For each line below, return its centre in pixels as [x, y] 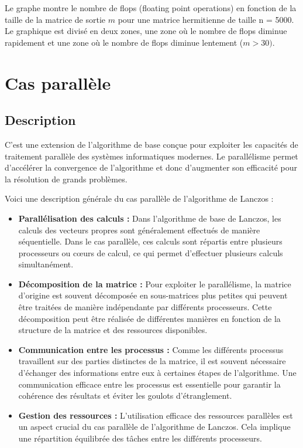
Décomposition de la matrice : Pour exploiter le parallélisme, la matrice [155, 284]
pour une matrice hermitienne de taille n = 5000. [206, 19]
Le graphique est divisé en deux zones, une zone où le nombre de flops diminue [146, 31]
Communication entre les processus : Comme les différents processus [151, 349]
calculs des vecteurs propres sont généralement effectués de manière [139, 230]
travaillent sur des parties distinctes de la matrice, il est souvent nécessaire [152, 361]
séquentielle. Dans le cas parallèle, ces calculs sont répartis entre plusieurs [150, 241]
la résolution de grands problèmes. [66, 179]
